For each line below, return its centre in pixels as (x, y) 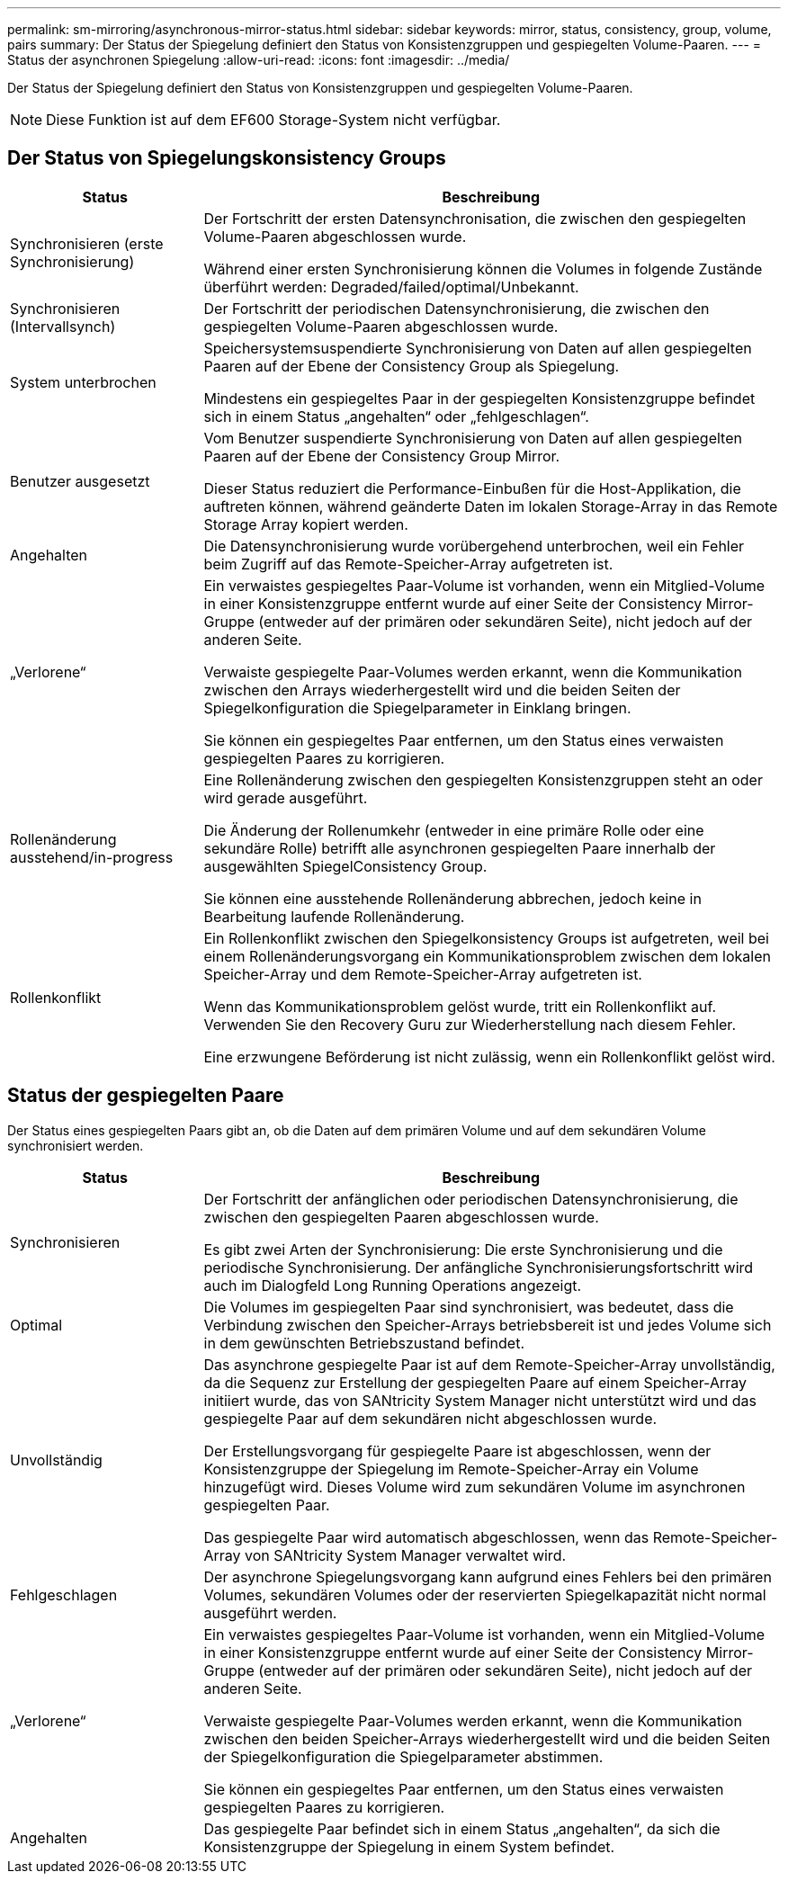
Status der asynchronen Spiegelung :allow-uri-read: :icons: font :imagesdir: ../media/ (259, 60)
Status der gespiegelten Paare (146, 1096)
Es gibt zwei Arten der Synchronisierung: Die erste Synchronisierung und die (463, 1249)
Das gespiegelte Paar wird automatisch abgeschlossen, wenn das (426, 1537)
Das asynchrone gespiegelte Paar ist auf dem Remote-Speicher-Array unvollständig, (489, 1364)
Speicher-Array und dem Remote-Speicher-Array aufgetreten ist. (423, 974)
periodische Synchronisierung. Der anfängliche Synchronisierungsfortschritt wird (479, 1267)
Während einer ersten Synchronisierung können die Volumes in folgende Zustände (483, 269)
